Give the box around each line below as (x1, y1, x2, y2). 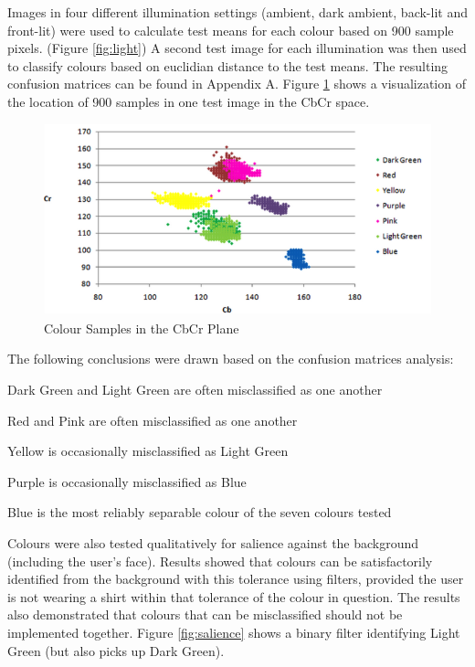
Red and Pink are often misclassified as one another (7, 410, 298, 429)
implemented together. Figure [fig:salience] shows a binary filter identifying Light (7, 622, 460, 641)
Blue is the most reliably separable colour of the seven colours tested (7, 503, 392, 522)
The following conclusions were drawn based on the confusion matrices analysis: (7, 349, 454, 368)
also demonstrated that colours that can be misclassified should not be (7, 605, 403, 624)
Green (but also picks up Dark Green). (7, 641, 225, 660)
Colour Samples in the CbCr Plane (44, 318, 239, 337)
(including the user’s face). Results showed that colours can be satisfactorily (7, 551, 433, 570)
